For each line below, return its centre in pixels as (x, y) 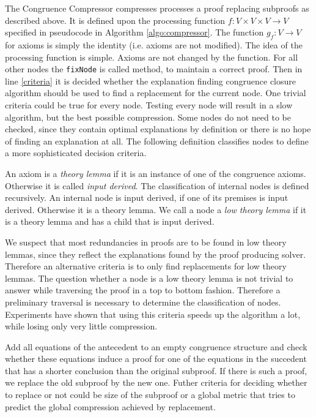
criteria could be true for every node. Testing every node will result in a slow (149, 105)
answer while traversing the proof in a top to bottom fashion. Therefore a (143, 290)
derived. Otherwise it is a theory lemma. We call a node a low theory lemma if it (156, 209)
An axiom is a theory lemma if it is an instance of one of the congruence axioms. (156, 173)
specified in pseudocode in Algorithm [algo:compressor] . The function (134, 32)
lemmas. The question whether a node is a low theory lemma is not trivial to (149, 278)
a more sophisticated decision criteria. (76, 153)
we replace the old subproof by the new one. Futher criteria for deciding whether (156, 382)
